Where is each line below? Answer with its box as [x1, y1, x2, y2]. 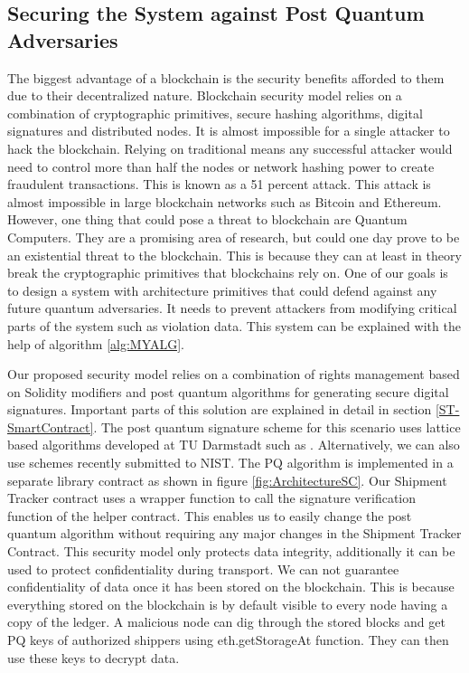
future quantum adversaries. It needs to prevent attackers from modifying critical [7, 299, 457, 318]
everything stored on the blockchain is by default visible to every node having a [7, 594, 448, 613]
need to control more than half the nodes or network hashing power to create [7, 156, 435, 175]
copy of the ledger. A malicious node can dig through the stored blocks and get [7, 612, 446, 631]
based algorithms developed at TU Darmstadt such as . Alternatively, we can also [7, 435, 460, 454]
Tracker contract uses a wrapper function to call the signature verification [7, 488, 417, 507]
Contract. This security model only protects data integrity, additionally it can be [7, 542, 455, 561]
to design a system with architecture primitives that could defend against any [7, 280, 437, 299]
